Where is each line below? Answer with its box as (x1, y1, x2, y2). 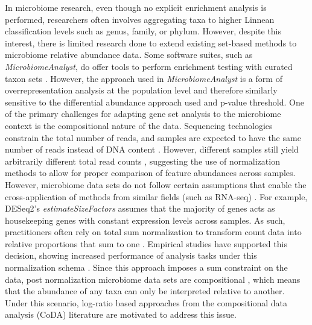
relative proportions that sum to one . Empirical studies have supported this (5, 237, 287, 250)
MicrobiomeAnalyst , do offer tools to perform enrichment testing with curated (5, 60, 293, 72)
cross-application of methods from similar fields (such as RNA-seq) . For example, (5, 190, 308, 203)
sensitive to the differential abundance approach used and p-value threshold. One (5, 95, 304, 108)
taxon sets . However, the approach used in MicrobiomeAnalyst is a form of (5, 72, 282, 84)
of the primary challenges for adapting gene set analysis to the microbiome (5, 107, 281, 120)
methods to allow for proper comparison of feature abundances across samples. (5, 166, 296, 179)
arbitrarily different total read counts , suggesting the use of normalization (5, 154, 280, 167)
